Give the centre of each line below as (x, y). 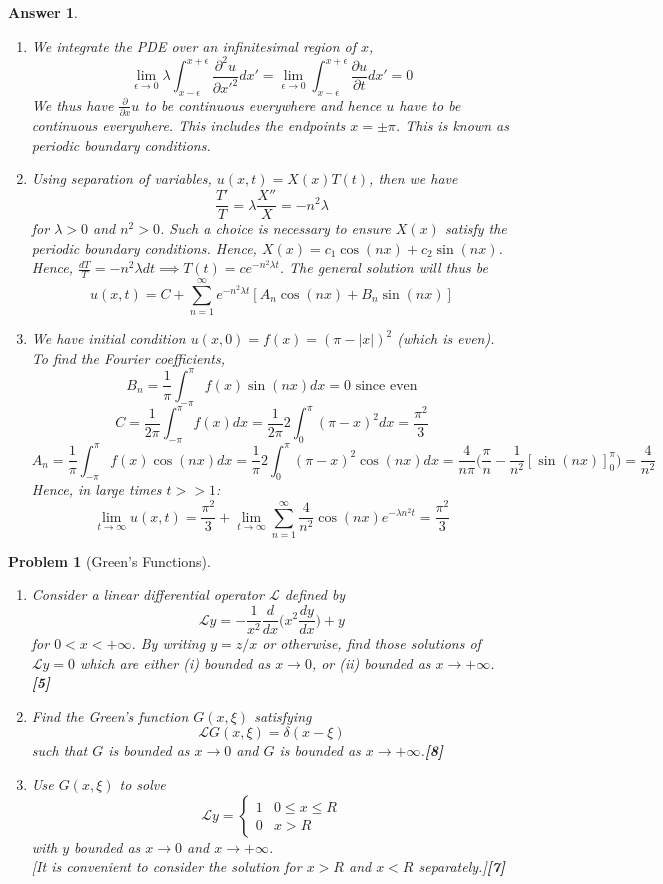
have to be (430, 104)
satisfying (283, 715)
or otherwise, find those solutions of (371, 643)
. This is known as (452, 125)
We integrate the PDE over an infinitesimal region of (194, 45)
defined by (315, 594)
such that (59, 750)
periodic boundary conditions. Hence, (144, 247)
